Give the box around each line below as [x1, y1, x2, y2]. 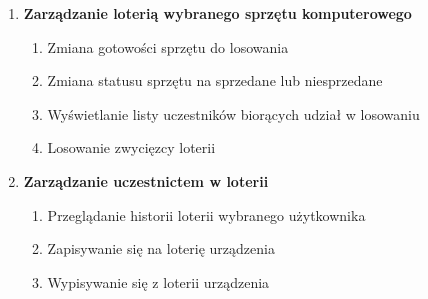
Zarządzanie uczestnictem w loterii [23, 170, 269, 191]
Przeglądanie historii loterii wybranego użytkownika [47, 204, 366, 225]
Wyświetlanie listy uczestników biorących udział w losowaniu [47, 103, 420, 124]
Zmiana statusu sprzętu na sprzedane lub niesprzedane [47, 70, 383, 91]
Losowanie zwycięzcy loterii [47, 137, 216, 158]
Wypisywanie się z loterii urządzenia [47, 271, 270, 292]
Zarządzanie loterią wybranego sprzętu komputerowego [23, 3, 412, 23]
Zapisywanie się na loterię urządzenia [47, 238, 275, 259]
